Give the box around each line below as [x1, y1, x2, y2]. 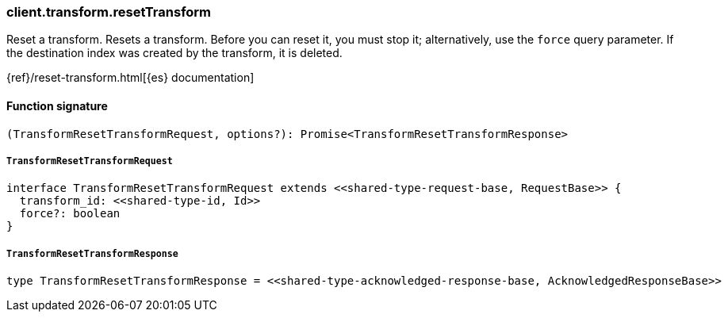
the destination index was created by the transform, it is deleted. [6, 46, 343, 60]
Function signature [6, 98, 108, 113]
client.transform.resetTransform [6, 4, 212, 20]
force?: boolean [19, 207, 121, 220]
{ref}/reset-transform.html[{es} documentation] [6, 71, 255, 85]
